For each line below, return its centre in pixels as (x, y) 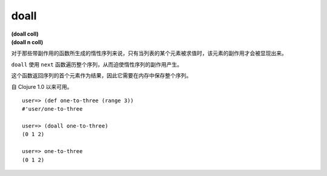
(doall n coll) (27, 42)
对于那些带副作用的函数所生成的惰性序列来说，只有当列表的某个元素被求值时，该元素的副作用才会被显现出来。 (149, 53)
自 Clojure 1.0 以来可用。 (42, 86)
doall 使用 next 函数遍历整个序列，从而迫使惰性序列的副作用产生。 (97, 64)
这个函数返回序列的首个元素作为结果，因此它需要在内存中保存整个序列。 (101, 76)
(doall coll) (25, 34)
